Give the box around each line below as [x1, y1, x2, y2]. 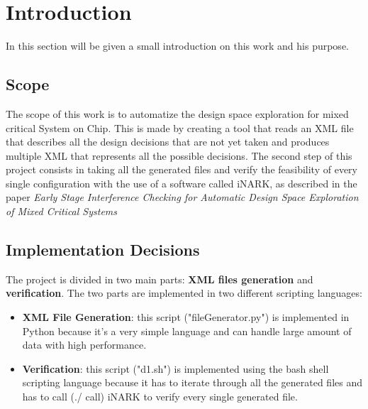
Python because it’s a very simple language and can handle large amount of [22, 323, 352, 338]
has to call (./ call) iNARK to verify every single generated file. [22, 389, 298, 404]
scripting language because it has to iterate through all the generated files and [22, 375, 362, 390]
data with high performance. [22, 337, 147, 352]
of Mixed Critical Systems [6, 204, 118, 219]
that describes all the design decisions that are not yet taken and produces [6, 134, 330, 149]
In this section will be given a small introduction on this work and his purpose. [6, 38, 349, 53]
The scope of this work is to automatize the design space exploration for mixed [6, 106, 349, 121]
